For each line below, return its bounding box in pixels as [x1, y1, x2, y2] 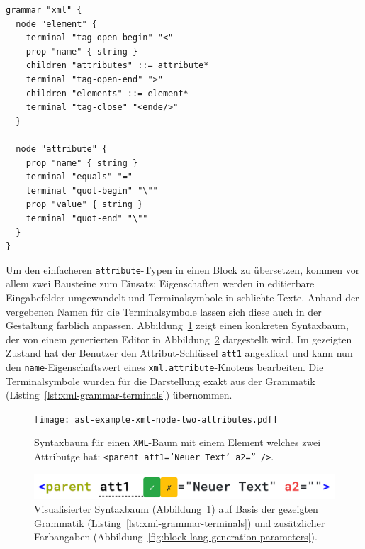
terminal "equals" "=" [26, 172, 133, 182]
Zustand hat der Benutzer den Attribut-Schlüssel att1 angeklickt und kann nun [6, 345, 353, 360]
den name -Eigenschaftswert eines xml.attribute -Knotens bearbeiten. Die [6, 359, 324, 374]
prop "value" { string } [26, 199, 143, 210]
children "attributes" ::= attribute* [26, 60, 209, 71]
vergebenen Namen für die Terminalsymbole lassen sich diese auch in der [6, 304, 322, 318]
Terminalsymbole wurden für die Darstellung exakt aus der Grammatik [6, 373, 315, 388]
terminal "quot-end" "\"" [26, 213, 148, 223]
